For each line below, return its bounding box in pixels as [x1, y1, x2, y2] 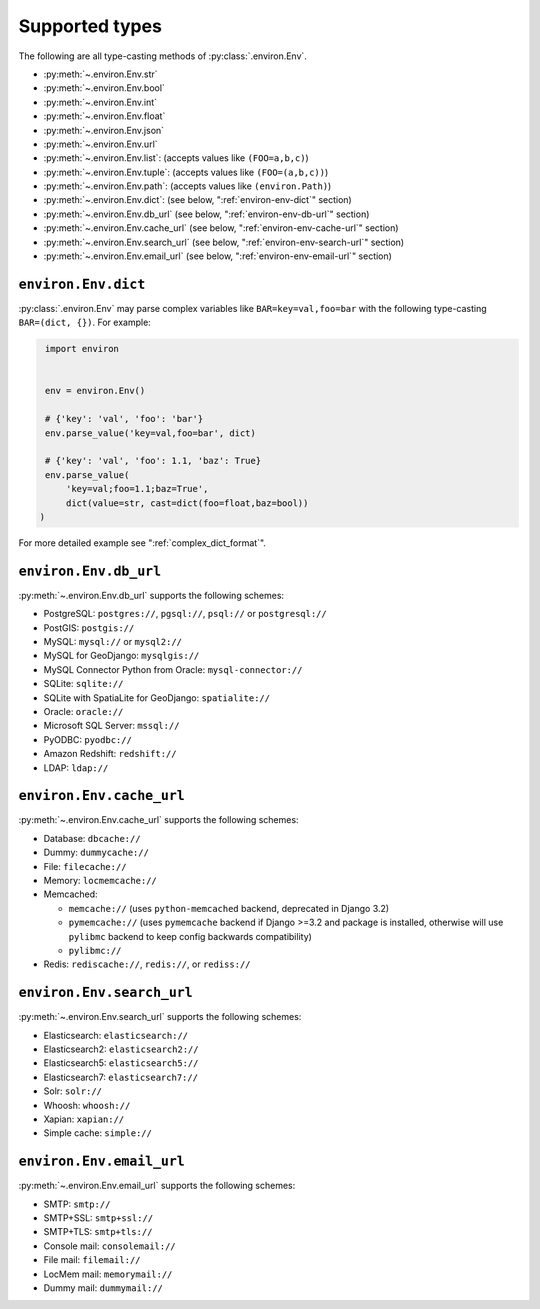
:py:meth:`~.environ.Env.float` [43, 110, 166, 122]
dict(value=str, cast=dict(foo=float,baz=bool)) [65, 497, 309, 509]
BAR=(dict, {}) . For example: [18, 316, 152, 329]
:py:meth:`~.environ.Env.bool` [43, 82, 165, 94]
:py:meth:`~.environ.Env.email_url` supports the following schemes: [18, 1180, 296, 1192]
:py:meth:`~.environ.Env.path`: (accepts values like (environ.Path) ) [43, 180, 332, 192]
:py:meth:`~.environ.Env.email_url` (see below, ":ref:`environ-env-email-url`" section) [43, 250, 392, 262]
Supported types [18, 15, 162, 37]
